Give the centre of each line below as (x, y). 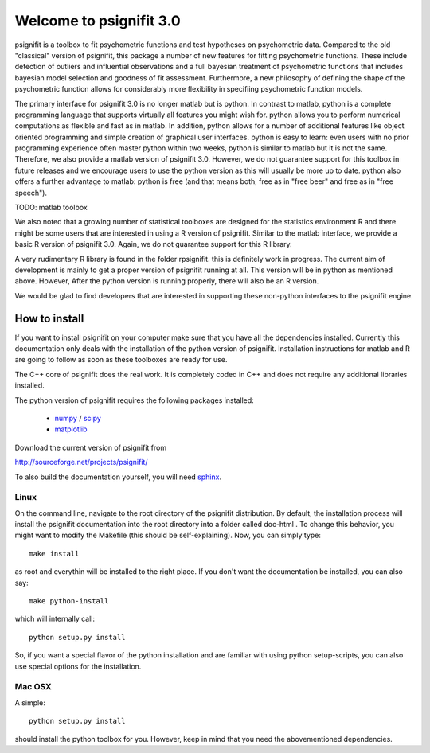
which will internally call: (55, 619)
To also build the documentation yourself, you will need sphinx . (118, 477)
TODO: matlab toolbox (51, 208)
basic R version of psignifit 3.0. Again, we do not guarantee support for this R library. (153, 244)
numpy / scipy (78, 418)
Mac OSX (33, 687)
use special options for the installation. (78, 666)
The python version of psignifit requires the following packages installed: (134, 400)
